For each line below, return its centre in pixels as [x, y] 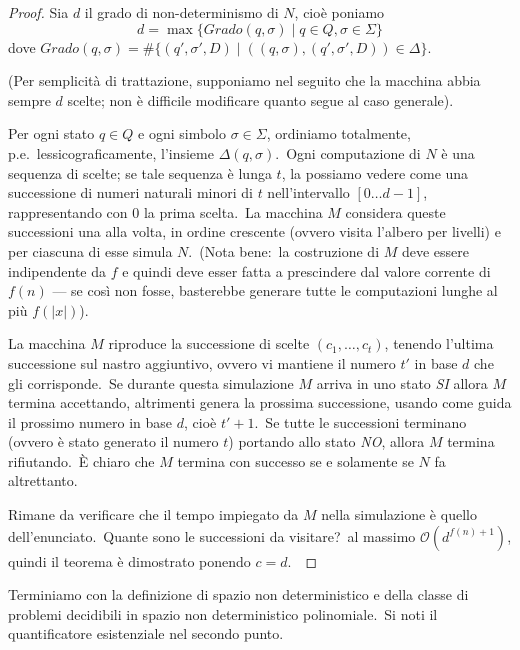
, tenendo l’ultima [439, 343]
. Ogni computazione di [348, 152]
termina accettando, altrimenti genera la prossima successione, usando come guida [260, 402]
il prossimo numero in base [90, 421]
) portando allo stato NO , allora [326, 441]
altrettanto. [43, 480]
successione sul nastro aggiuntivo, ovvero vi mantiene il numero [202, 362]
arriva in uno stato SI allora [402, 382]
